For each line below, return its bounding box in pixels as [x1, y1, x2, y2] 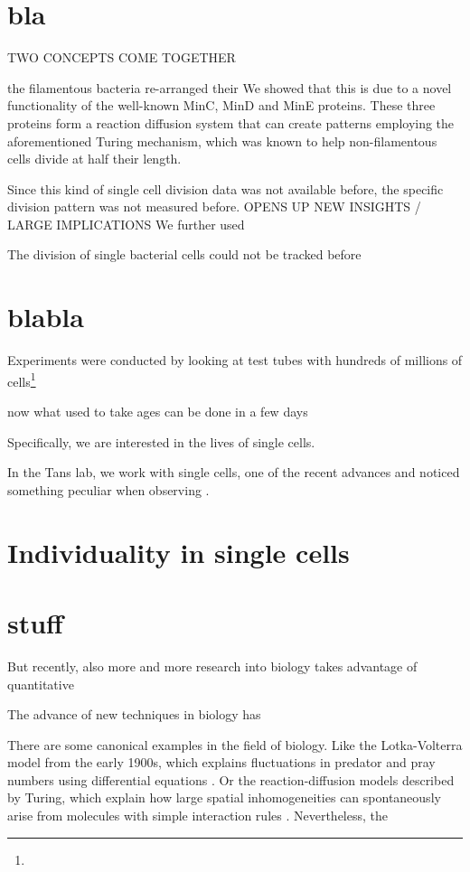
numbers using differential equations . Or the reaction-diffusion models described [7, 770, 455, 789]
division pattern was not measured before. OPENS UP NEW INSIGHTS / [7, 197, 421, 216]
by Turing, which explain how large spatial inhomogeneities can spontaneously [7, 788, 441, 807]
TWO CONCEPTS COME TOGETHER [7, 48, 236, 67]
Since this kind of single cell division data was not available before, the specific [7, 179, 444, 198]
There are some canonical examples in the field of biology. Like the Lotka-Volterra [7, 735, 463, 754]
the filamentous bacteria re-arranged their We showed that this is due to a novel [7, 78, 452, 97]
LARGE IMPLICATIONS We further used [7, 214, 245, 233]
